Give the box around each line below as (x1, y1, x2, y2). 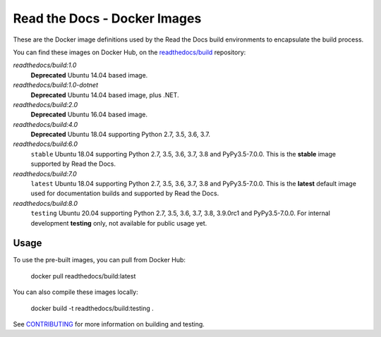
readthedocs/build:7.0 (13, 169, 77, 178)
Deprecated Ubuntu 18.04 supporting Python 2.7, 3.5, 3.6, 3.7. (30, 130, 211, 139)
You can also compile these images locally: (13, 288, 138, 296)
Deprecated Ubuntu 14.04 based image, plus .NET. (30, 90, 179, 99)
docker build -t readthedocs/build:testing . (30, 304, 155, 312)
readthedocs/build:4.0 (13, 120, 78, 128)
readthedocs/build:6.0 (13, 140, 78, 148)
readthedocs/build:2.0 (13, 100, 78, 109)
